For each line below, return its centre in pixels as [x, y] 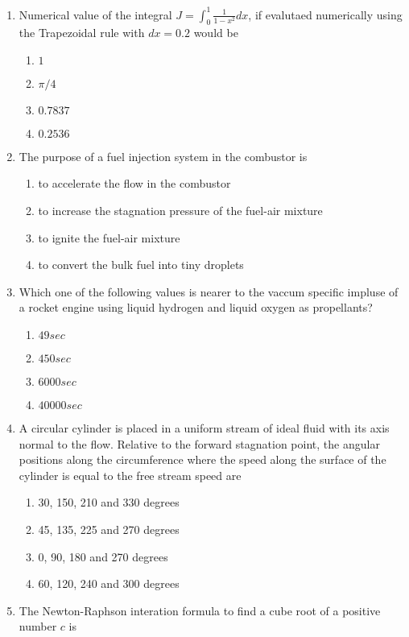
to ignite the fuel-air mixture [109, 237]
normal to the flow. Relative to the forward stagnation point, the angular [199, 443]
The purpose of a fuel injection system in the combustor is [163, 156]
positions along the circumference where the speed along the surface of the [202, 459]
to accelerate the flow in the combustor [134, 183]
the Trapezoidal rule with [82, 33]
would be [216, 33]
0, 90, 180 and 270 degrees [103, 556]
